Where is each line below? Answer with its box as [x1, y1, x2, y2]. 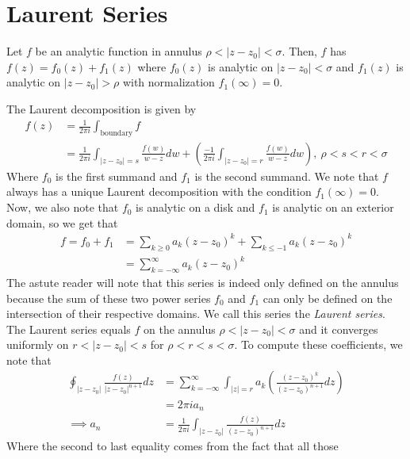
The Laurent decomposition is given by [6, 100, 197, 117]
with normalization [122, 74, 215, 90]
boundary [100, 128, 133, 137]
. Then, [282, 43, 317, 59]
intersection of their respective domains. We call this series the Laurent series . [6, 305, 385, 322]
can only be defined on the [262, 289, 393, 306]
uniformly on [6, 336, 69, 353]
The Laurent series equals [6, 320, 131, 337]
